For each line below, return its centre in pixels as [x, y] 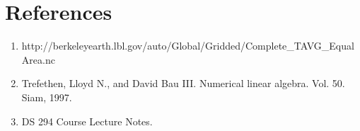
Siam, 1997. [47, 97]
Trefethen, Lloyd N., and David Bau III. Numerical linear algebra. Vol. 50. [183, 83]
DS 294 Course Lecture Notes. [87, 121]
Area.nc [38, 59]
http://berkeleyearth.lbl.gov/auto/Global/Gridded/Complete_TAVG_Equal [188, 46]
